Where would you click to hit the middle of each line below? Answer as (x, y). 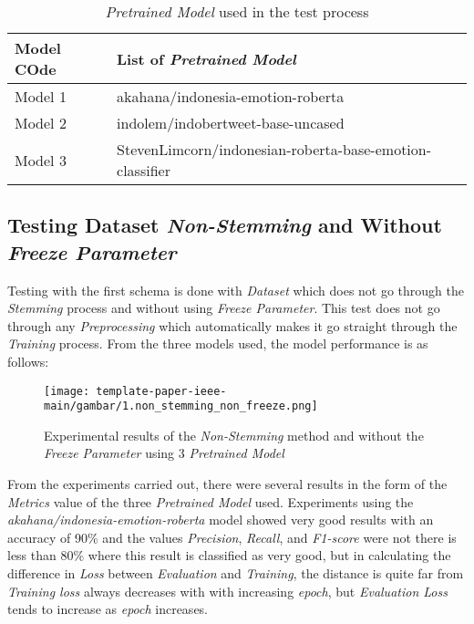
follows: (28, 361)
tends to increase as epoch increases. (108, 609)
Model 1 (41, 96)
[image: (67, 391)
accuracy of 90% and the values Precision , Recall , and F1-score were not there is (232, 537)
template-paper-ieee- (161, 391)
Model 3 (41, 160)
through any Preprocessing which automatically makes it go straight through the (232, 325)
